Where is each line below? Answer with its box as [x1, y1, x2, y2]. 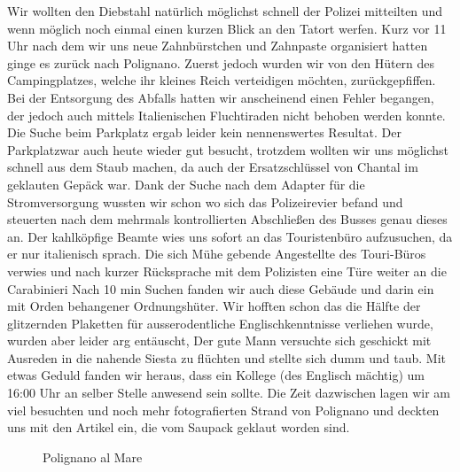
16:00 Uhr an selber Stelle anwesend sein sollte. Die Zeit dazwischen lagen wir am [7, 383, 450, 402]
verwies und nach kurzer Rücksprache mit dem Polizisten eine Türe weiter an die [7, 261, 447, 280]
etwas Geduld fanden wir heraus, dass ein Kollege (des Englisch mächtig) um [7, 366, 425, 384]
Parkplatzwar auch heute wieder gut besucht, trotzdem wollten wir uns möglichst [7, 140, 448, 159]
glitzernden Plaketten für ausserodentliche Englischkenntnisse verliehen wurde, [7, 313, 433, 332]
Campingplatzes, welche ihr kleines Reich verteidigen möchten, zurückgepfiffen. [7, 71, 436, 89]
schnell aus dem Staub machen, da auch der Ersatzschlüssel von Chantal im [7, 158, 418, 176]
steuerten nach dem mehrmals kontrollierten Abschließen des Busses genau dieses [7, 210, 448, 228]
